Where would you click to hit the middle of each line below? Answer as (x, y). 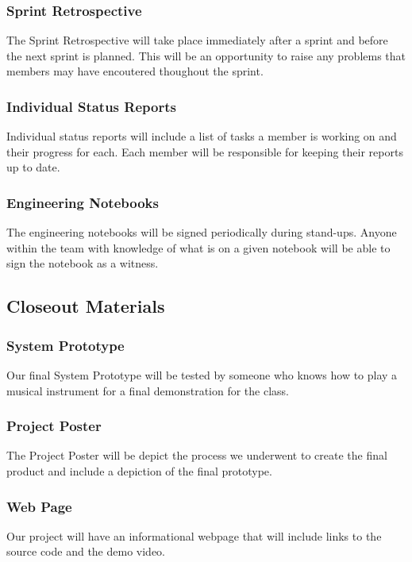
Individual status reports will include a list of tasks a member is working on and (202, 136)
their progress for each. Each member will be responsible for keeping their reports (205, 151)
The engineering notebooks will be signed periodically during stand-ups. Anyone (202, 232)
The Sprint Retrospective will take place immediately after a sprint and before (197, 40)
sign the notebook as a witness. (83, 263)
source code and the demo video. (86, 551)
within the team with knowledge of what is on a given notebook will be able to (198, 247)
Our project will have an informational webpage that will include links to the (194, 535)
